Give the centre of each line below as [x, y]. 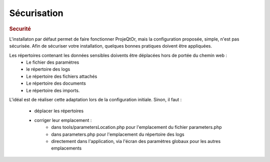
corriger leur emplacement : [63, 120]
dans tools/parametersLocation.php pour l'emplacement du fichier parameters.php [136, 127]
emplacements [66, 148]
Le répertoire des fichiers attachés [62, 76]
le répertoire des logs [48, 69]
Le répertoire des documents [56, 83]
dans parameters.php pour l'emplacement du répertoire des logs [118, 134]
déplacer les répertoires [59, 111]
